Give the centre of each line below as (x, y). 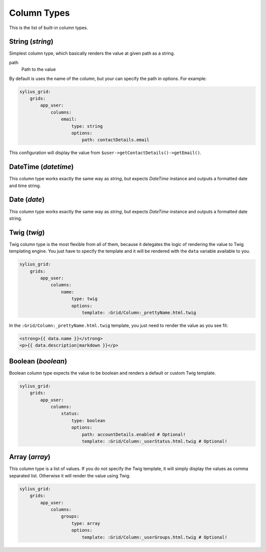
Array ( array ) (30, 457)
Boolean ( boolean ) (38, 361)
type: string (87, 126)
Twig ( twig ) (27, 232)
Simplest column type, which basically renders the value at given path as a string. (92, 53)
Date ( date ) (27, 200)
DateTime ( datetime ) (41, 167)
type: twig (85, 299)
